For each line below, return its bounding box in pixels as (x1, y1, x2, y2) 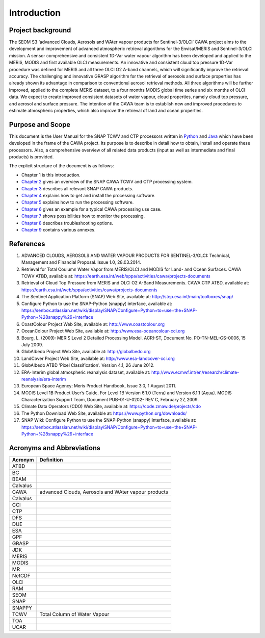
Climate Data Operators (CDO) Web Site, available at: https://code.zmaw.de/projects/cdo (21, 404, 201, 409)
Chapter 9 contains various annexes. (21, 227, 96, 232)
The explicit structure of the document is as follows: (9, 163, 114, 169)
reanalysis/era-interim (21, 376, 66, 382)
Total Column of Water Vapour (39, 611, 109, 617)
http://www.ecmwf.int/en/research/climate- (151, 369, 239, 375)
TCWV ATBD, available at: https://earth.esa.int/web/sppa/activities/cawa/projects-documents (21, 273, 211, 279)
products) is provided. (9, 154, 54, 160)
